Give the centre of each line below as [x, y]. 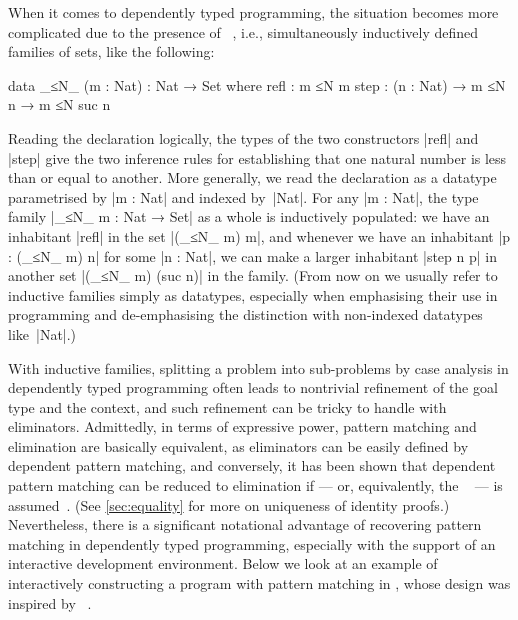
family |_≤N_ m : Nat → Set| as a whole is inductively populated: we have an [249, 216]
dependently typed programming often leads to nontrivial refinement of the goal [253, 387]
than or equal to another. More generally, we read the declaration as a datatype [252, 177]
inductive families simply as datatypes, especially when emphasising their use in [253, 294]
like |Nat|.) [42, 333]
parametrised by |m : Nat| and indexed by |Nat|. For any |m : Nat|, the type [243, 196]
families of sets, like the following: [111, 51]
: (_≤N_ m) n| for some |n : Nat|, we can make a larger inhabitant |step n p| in [252, 255]
